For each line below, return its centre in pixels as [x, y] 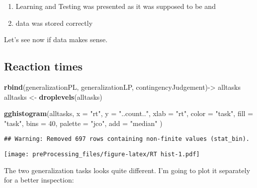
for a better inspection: [39, 180]
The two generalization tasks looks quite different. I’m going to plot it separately [127, 170]
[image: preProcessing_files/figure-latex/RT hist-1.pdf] [102, 155]
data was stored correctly [54, 23]
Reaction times [43, 66]
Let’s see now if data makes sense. [56, 39]
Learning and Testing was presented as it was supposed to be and [116, 6]
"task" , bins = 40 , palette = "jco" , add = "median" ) [83, 123]
